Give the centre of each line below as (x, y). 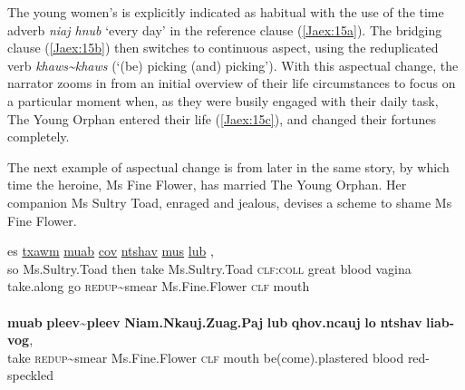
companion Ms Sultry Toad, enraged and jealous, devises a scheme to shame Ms (230, 202)
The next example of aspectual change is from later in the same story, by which (228, 166)
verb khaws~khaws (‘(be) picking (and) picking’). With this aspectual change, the (233, 65)
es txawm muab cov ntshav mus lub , (111, 251)
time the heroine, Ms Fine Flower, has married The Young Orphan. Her (207, 185)
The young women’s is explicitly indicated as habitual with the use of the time (226, 12)
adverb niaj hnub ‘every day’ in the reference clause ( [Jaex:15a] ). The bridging (225, 29)
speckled (31, 375)
